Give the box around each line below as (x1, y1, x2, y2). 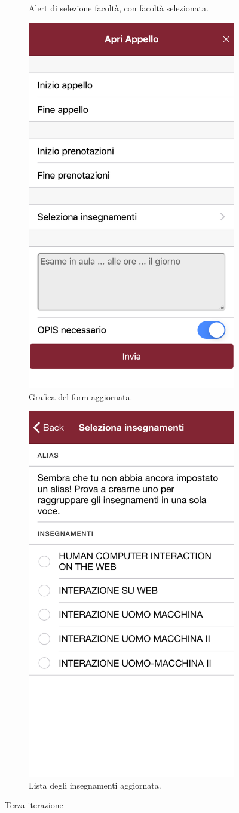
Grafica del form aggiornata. (29, 390, 133, 403)
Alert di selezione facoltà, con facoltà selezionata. (29, 2, 209, 14)
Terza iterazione (5, 799, 63, 811)
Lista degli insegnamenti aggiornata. (29, 778, 161, 791)
